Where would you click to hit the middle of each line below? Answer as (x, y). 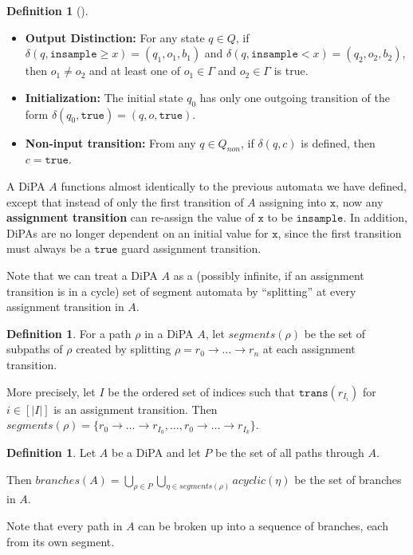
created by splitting (124, 349)
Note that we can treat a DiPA (82, 275)
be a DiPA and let (156, 452)
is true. (291, 71)
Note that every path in (65, 525)
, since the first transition (340, 232)
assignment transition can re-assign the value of (130, 217)
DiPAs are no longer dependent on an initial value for (138, 232)
